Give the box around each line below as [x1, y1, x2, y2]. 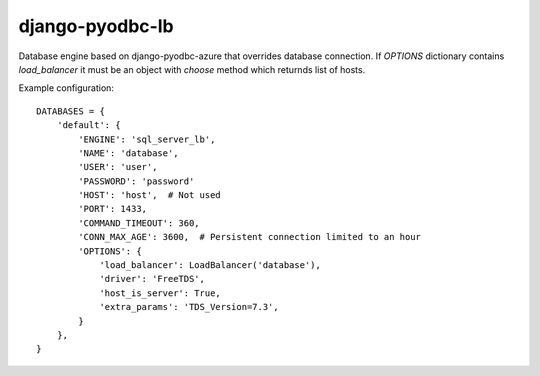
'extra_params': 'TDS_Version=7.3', [99, 301, 279, 313]
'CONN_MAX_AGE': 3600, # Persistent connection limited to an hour [78, 231, 422, 243]
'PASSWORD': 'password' [78, 175, 195, 187]
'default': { [56, 120, 121, 131]
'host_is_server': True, [99, 287, 222, 299]
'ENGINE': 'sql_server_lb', [78, 133, 216, 145]
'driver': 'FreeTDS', [99, 273, 205, 285]
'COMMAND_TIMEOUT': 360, [78, 217, 200, 229]
